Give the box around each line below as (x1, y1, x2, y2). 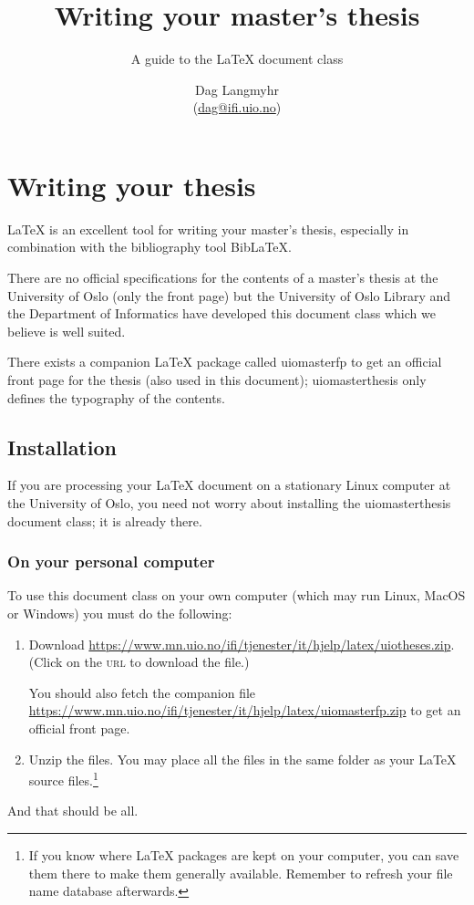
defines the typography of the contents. (7, 388, 225, 407)
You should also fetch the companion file (28, 682, 256, 702)
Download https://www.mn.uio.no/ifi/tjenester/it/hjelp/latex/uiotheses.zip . (28, 634, 455, 653)
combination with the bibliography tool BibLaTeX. (7, 237, 292, 256)
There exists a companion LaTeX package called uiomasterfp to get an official (7, 352, 442, 371)
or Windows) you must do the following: (7, 603, 232, 622)
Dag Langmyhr (195, 79, 279, 99)
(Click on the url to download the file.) (28, 652, 250, 671)
